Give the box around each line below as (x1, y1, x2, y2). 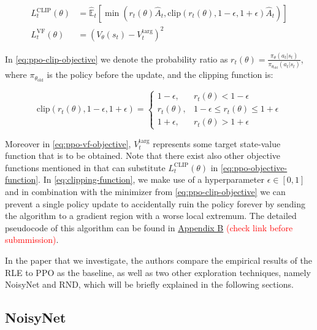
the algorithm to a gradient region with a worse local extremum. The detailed (5, 209, 297, 222)
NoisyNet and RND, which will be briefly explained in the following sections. (5, 278, 294, 291)
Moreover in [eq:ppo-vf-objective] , (5, 137, 131, 150)
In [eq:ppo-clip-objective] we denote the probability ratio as (5, 52, 228, 65)
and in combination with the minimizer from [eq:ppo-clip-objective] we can (5, 185, 286, 198)
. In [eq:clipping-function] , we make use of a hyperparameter (38, 173, 264, 186)
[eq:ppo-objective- (221, 161, 288, 174)
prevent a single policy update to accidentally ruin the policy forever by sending (5, 197, 305, 210)
